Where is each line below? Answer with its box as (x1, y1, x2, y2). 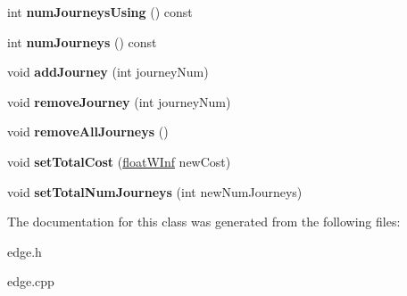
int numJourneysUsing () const (7, 3, 193, 21)
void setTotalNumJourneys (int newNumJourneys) (7, 182, 303, 201)
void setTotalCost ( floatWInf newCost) (7, 152, 231, 170)
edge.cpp (7, 272, 54, 291)
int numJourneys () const (7, 32, 157, 51)
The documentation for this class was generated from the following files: (7, 212, 401, 231)
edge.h (7, 242, 42, 260)
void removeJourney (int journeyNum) (7, 92, 231, 111)
